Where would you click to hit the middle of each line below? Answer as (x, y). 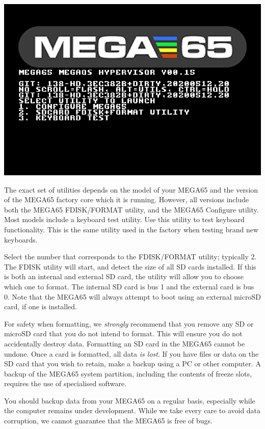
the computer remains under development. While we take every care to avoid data (132, 410)
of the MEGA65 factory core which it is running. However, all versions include (127, 199)
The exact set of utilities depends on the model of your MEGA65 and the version (131, 189)
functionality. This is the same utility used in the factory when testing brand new (131, 229)
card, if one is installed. (41, 306)
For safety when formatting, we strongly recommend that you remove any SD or (129, 323)
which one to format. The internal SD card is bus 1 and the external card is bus (129, 286)
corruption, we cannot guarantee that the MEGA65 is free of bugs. (108, 421)
